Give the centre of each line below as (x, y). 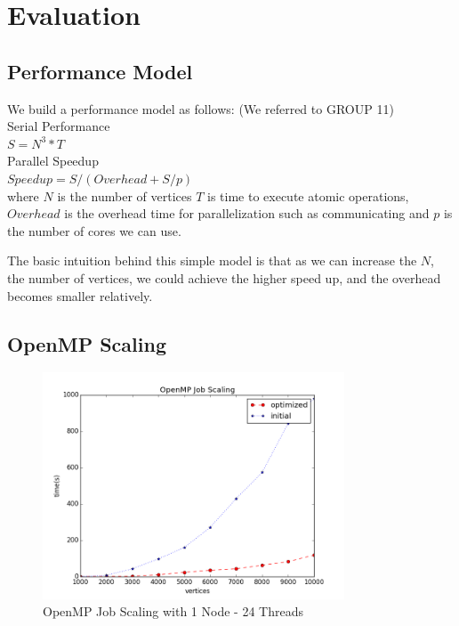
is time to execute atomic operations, (308, 195)
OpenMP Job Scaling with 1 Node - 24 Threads (173, 611)
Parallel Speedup (53, 161)
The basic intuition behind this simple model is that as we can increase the (212, 260)
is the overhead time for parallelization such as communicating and (247, 213)
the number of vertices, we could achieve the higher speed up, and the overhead (224, 277)
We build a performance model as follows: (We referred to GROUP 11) (201, 108)
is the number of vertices (125, 195)
